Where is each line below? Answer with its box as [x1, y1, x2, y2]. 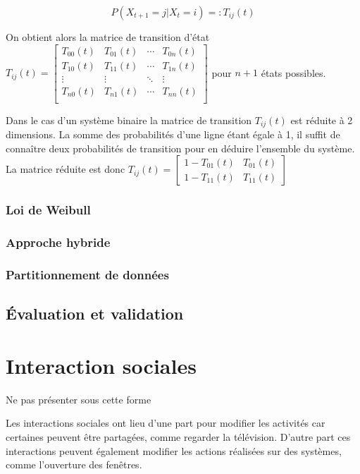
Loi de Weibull [6, 201, 91, 219]
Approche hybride [6, 233, 111, 251]
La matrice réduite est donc [6, 162, 125, 176]
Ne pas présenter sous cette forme [6, 391, 151, 406]
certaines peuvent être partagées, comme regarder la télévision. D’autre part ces [6, 430, 351, 444]
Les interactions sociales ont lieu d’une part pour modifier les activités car [6, 415, 325, 430]
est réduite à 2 [290, 112, 353, 127]
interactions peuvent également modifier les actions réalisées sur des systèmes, [6, 443, 342, 458]
